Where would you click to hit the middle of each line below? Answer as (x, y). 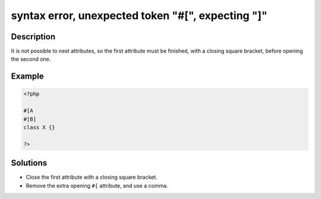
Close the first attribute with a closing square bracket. (92, 177)
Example (27, 77)
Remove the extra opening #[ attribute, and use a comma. (97, 185)
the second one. (31, 59)
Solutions (29, 163)
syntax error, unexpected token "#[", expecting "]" (139, 15)
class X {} (39, 128)
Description (33, 37)
